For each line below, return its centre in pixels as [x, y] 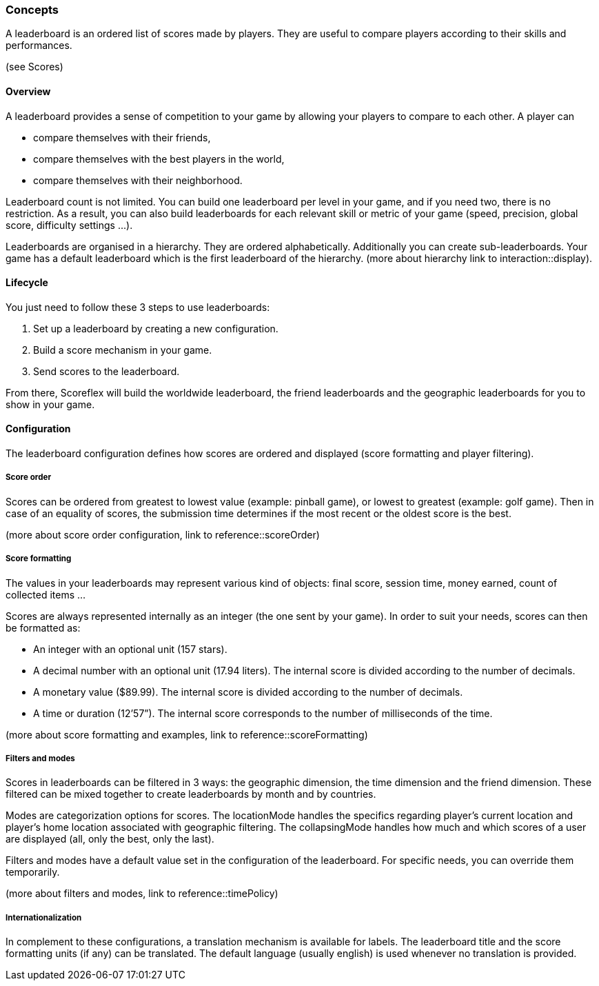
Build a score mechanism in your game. [123, 350]
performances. [39, 46]
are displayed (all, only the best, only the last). [110, 839]
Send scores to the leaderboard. [106, 371]
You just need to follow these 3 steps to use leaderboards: [138, 307]
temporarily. [33, 872]
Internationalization [44, 917]
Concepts [32, 10]
